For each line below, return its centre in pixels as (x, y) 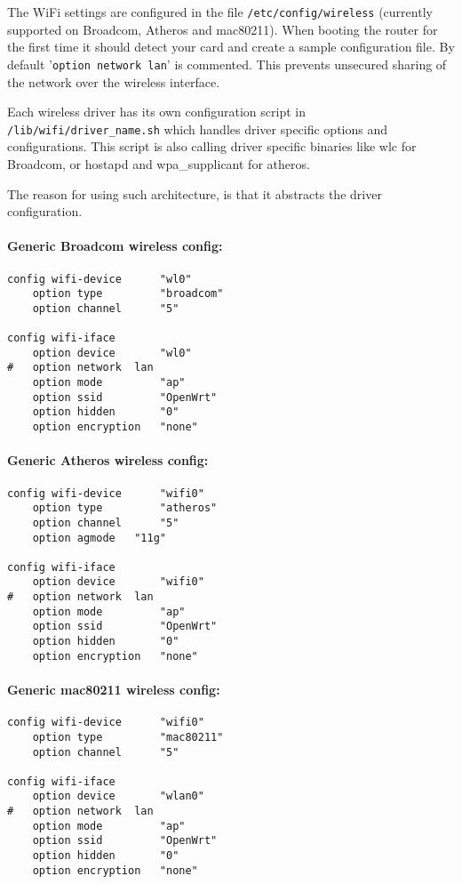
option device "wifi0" (118, 582)
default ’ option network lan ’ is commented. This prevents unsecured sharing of (227, 64)
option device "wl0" (112, 353)
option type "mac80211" (128, 737)
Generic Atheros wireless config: (108, 460)
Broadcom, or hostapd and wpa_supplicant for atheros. (159, 163)
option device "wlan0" (118, 796)
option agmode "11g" (99, 538)
